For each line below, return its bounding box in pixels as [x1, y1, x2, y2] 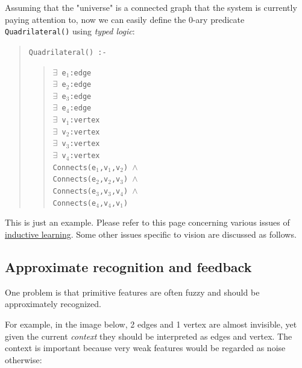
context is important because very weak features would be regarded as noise [5, 341, 286, 354]
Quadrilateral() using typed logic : [5, 25, 135, 37]
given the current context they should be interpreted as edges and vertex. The [5, 329, 292, 342]
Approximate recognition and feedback [5, 257, 252, 276]
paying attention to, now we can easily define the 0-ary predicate [5, 13, 245, 25]
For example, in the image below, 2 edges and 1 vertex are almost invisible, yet [5, 317, 297, 330]
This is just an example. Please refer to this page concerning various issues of [5, 216, 290, 229]
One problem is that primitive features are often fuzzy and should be [5, 285, 260, 298]
